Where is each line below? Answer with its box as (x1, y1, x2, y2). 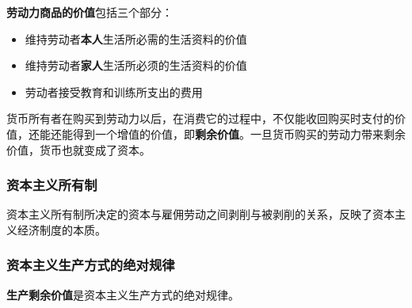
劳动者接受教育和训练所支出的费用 (25, 83, 203, 100)
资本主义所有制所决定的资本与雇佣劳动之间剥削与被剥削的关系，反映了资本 (6, 206, 395, 222)
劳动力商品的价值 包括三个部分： (6, 4, 173, 20)
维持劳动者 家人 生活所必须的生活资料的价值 (25, 57, 247, 74)
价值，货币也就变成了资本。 (6, 141, 151, 158)
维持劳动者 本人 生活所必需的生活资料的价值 (25, 30, 247, 47)
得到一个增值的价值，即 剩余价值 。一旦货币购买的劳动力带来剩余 (72, 125, 406, 142)
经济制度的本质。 (17, 221, 106, 238)
